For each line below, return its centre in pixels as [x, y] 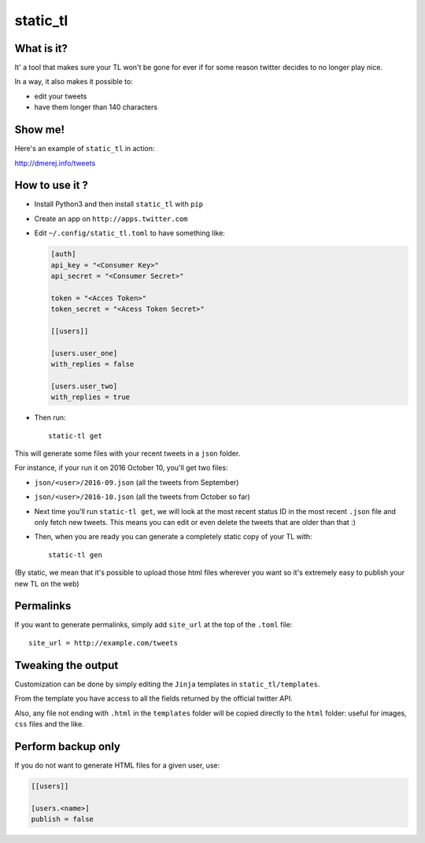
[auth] [63, 254]
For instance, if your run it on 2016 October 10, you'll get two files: [121, 468]
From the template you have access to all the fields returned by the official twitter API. [153, 699]
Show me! [40, 130]
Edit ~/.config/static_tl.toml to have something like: [130, 233]
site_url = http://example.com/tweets [103, 643]
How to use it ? [51, 185]
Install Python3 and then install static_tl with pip [119, 204]
